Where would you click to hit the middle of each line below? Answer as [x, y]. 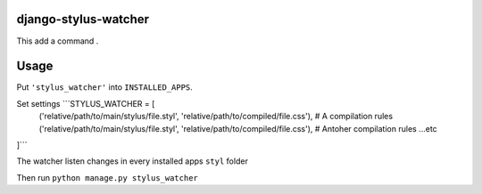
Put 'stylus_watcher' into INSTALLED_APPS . [105, 87]
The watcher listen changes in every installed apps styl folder [133, 161]
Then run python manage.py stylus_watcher [107, 177]
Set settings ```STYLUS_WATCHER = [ [86, 103]
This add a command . [58, 41]
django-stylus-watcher [83, 19]
